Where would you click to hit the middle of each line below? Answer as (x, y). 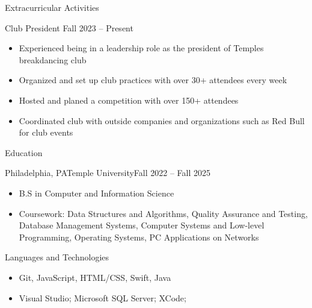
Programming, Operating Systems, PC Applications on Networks (139, 237)
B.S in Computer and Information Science (96, 193)
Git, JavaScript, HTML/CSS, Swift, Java (95, 277)
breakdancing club (53, 59)
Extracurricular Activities (52, 7)
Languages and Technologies (57, 257)
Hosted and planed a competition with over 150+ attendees (129, 100)
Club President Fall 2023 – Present (69, 27)
